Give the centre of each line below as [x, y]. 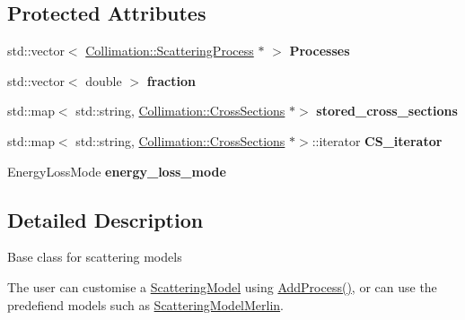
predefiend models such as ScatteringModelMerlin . [146, 304]
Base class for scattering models [95, 257]
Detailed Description [105, 219]
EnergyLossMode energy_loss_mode [117, 171]
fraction [171, 80]
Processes [320, 51]
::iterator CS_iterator [377, 140]
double [104, 80]
